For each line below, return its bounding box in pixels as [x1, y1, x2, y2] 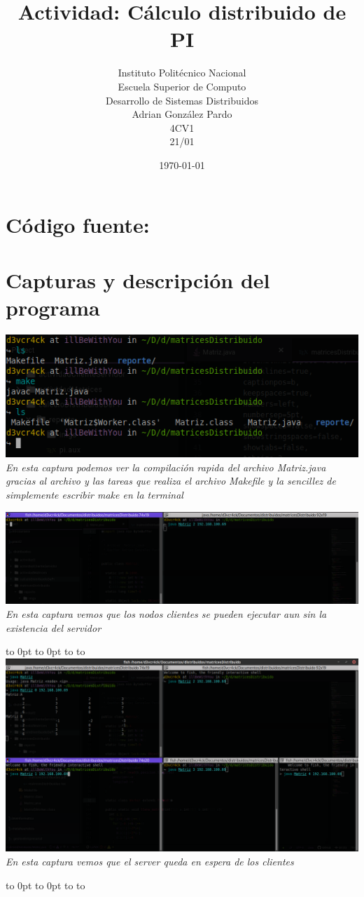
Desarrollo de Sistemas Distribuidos [106, 93, 258, 107]
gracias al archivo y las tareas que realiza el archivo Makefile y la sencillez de [6, 473, 336, 488]
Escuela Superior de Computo [118, 79, 246, 93]
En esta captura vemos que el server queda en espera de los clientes [6, 854, 294, 869]
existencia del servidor [6, 620, 101, 635]
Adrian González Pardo [132, 107, 232, 121]
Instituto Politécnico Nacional [118, 65, 246, 80]
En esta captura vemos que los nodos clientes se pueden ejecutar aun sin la [6, 607, 327, 621]
